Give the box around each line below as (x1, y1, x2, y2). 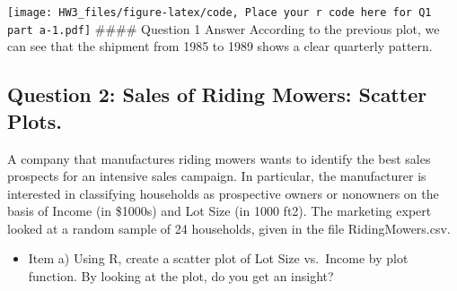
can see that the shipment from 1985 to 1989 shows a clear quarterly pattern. (7, 37, 433, 56)
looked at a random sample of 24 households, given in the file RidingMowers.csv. (7, 218, 451, 237)
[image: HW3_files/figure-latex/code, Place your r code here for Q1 (7, 6, 432, 19)
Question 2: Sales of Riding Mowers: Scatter (7, 81, 427, 108)
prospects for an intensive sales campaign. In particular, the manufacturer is (7, 167, 426, 185)
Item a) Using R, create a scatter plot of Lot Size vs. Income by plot (28, 249, 409, 268)
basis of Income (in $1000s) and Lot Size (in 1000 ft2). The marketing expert (7, 201, 432, 220)
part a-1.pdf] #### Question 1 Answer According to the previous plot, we (7, 19, 440, 38)
